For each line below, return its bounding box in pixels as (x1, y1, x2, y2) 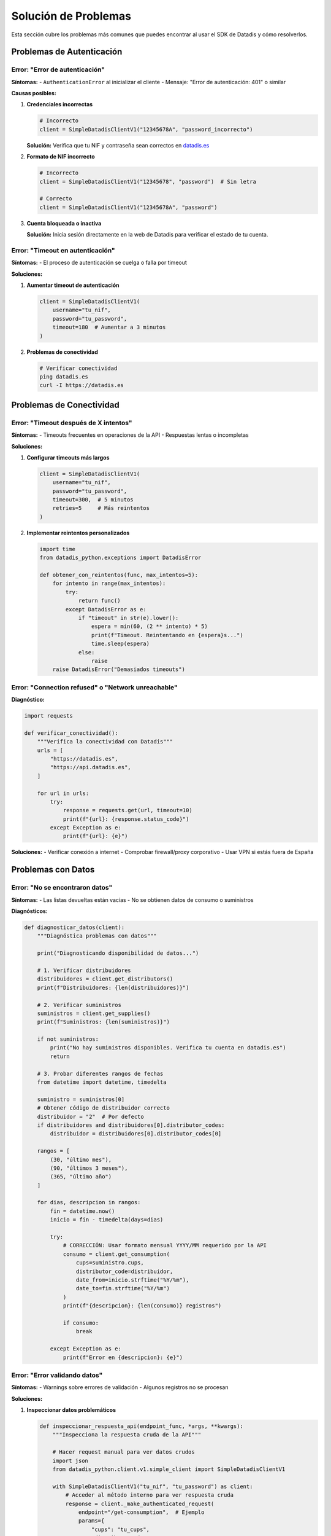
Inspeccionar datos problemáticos (26, 1406, 116, 1414)
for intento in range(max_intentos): (52, 580, 166, 587)
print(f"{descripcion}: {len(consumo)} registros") (63, 1303, 222, 1309)
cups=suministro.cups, (75, 1260, 144, 1266)
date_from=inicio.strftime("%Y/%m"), (75, 1277, 189, 1283)
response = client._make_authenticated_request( (65, 1500, 215, 1507)
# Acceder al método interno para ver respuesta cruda (65, 1492, 234, 1499)
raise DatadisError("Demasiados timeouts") (52, 666, 185, 673)
